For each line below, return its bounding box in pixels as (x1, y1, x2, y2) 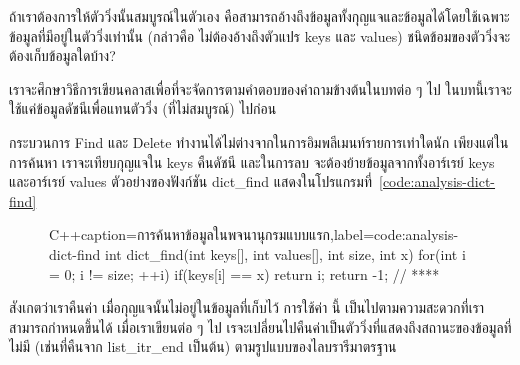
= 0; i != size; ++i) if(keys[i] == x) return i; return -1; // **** (49, 263, 440, 284)
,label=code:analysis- (330, 224, 459, 245)
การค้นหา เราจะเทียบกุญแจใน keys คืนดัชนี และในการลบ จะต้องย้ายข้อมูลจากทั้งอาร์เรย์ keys (9, 151, 495, 172)
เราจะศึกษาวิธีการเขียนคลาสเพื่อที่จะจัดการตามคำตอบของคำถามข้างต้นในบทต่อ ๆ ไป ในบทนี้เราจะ (9, 78, 512, 99)
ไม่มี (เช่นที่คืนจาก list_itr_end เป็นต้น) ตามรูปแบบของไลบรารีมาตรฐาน (9, 336, 397, 357)
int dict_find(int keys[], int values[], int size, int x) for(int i (105, 243, 466, 264)
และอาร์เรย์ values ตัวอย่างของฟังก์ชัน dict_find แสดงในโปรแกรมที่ (9, 171, 372, 192)
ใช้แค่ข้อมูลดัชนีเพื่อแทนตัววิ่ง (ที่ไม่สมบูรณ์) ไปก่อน (9, 98, 277, 119)
